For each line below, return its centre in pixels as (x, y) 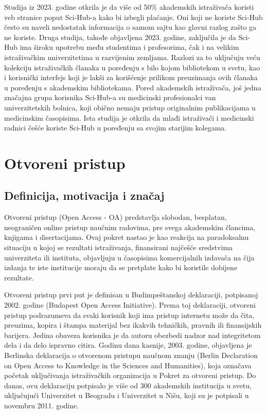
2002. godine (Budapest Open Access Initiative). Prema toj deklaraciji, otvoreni (130, 305)
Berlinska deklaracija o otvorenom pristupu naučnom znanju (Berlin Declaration (131, 355)
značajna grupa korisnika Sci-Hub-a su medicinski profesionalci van (110, 97)
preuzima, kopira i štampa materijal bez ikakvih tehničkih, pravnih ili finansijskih (133, 325)
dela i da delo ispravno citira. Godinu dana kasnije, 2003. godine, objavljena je (128, 345)
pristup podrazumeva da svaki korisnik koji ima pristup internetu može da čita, (129, 315)
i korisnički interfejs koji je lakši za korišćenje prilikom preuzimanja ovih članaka (131, 77)
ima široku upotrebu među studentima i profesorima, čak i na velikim (129, 47)
